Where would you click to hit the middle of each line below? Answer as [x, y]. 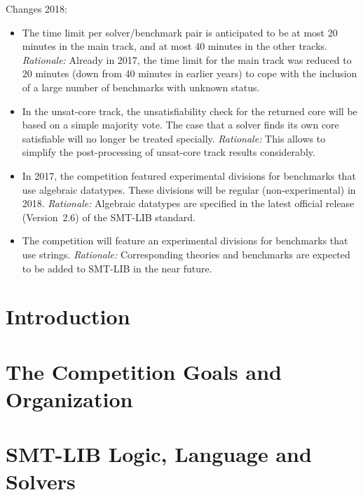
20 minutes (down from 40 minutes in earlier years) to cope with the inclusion [190, 73]
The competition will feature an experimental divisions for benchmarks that [185, 240]
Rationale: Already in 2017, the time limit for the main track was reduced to [187, 59]
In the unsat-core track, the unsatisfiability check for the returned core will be [190, 111]
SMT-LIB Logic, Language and [159, 454]
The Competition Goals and [144, 371]
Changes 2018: [36, 8]
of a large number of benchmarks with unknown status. [141, 87]
